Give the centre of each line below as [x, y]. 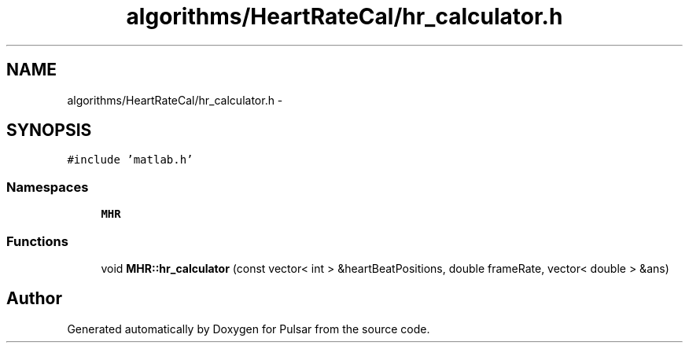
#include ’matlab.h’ [130, 160]
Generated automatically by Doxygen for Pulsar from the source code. [249, 329]
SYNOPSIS [49, 130]
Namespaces [48, 187]
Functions [37, 241]
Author [34, 299]
